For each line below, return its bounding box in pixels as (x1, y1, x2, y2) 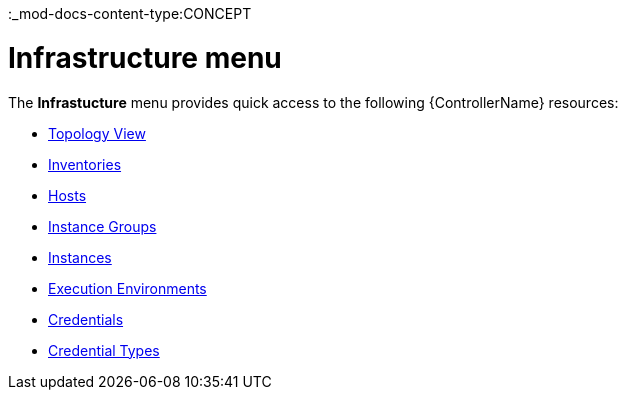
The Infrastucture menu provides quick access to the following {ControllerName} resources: (8, 93, 619, 111)
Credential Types (48, 341, 160, 359)
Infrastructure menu (8, 40, 282, 75)
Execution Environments (48, 279, 207, 297)
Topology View (48, 124, 146, 142)
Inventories (48, 155, 122, 173)
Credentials (48, 310, 124, 328)
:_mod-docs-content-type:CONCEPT (8, 5, 252, 22)
